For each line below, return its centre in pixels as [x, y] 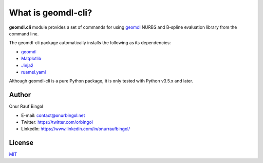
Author [20, 95]
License [21, 143]
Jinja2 [27, 65]
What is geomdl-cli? [51, 13]
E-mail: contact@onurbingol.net [53, 115]
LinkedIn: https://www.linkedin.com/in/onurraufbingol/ [75, 129]
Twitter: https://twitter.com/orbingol [57, 122]
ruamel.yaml [34, 72]
